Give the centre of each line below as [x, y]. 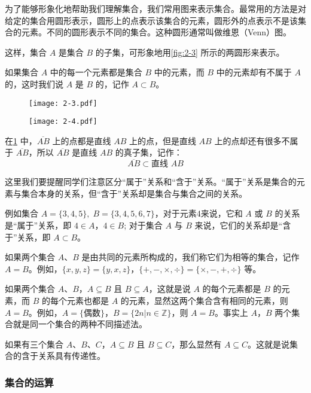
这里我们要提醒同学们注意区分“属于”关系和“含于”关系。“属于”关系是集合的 [151, 182]
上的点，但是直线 [162, 140]
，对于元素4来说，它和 [199, 213]
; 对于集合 [143, 225]
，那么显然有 [196, 344]
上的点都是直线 [82, 140]
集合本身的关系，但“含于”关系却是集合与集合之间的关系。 [134, 193]
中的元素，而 [179, 72]
